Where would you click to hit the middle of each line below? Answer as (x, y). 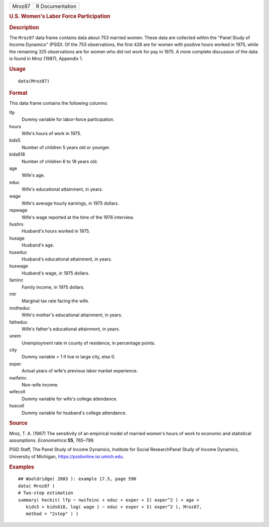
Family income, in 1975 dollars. (53, 287)
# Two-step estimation (46, 493)
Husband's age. (38, 245)
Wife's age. (33, 175)
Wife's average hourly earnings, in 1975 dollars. (70, 203)
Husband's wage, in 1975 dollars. (56, 273)
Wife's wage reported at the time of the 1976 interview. (78, 217)
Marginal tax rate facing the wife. (56, 301)
